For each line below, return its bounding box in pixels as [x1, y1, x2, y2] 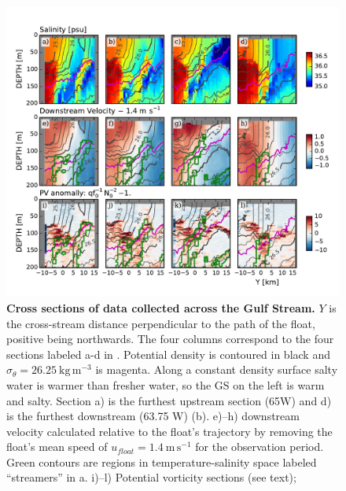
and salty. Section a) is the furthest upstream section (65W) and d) [6, 392, 332, 408]
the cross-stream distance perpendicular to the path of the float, [6, 315, 315, 331]
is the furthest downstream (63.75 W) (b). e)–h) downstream [6, 408, 300, 424]
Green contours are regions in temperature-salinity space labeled [6, 453, 317, 470]
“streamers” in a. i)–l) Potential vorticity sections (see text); [6, 469, 296, 485]
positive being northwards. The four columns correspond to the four [6, 330, 334, 347]
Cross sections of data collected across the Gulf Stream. [6, 299, 315, 316]
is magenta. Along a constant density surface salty [95, 361, 338, 378]
